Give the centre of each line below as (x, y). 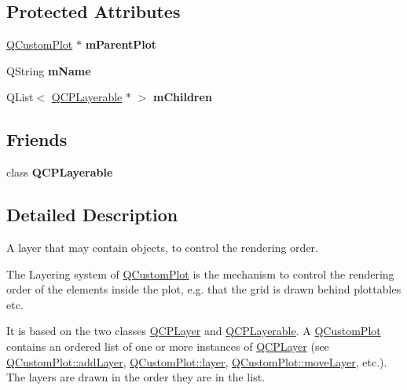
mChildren (183, 97)
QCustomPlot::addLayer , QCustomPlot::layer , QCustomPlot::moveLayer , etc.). (197, 361)
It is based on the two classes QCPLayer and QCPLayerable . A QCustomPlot (194, 331)
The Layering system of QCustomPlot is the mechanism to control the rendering (200, 273)
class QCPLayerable (60, 172)
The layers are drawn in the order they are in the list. (136, 377)
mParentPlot (121, 44)
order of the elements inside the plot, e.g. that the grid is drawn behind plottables (204, 289)
